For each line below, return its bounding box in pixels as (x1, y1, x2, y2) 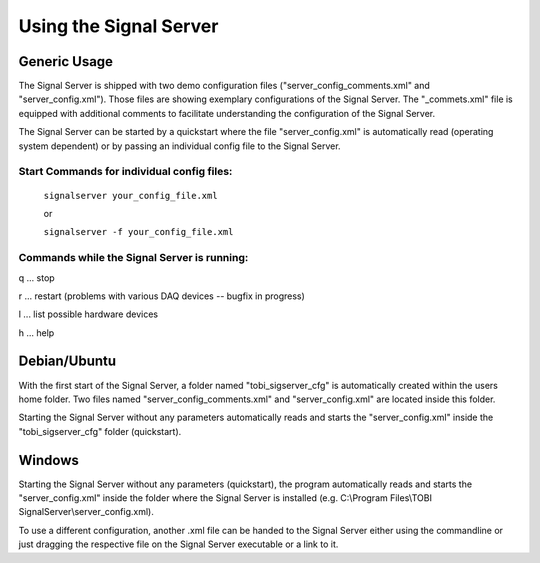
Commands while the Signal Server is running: (18, 251, 249, 265)
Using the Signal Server (18, 15, 219, 37)
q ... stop (18, 271, 55, 284)
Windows (18, 451, 79, 469)
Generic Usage (18, 53, 114, 70)
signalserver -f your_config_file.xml (43, 226, 234, 238)
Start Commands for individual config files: (18, 165, 233, 179)
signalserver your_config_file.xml (43, 190, 219, 201)
